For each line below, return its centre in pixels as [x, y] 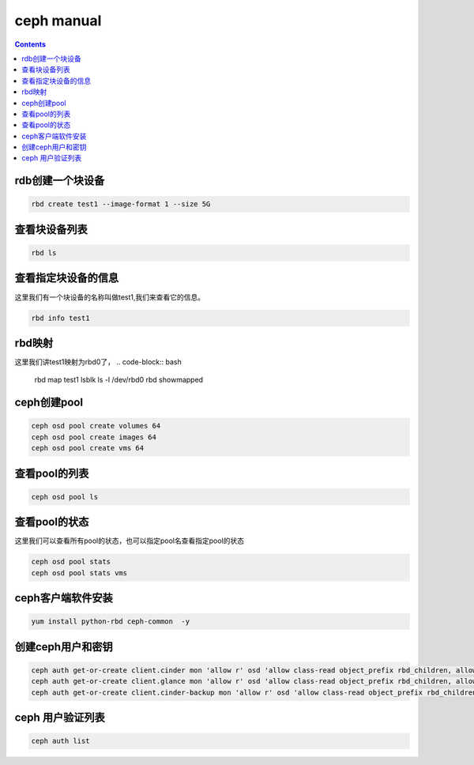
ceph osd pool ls [65, 497]
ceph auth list [60, 741]
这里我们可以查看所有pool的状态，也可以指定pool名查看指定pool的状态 [130, 541]
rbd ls [44, 253]
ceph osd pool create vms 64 [88, 448]
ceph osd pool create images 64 [94, 437]
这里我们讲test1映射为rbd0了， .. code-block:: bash [98, 362]
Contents [30, 44]
